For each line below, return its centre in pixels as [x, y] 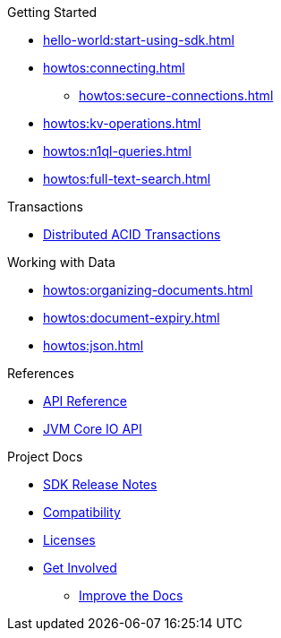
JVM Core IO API [93, 429]
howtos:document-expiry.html [132, 318]
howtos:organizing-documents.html [148, 290]
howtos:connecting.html [114, 68]
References [41, 373]
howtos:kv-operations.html [122, 123]
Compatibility [82, 512]
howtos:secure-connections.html [176, 95]
